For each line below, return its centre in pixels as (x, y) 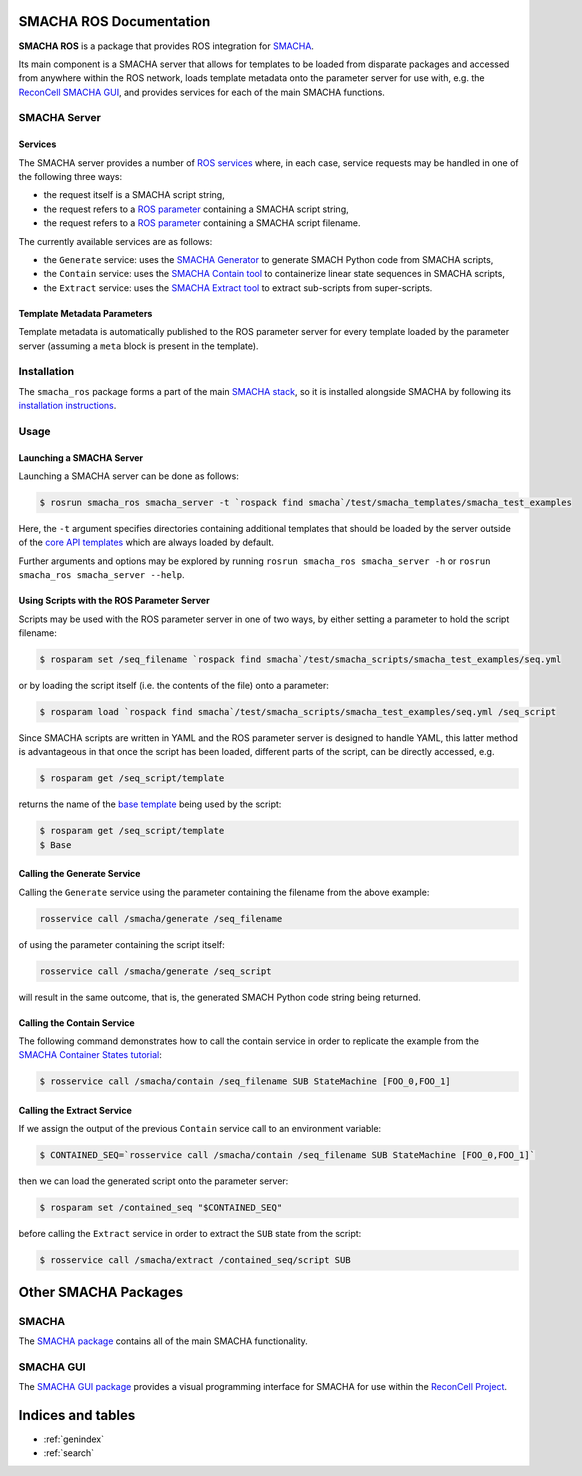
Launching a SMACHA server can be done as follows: (129, 476)
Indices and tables (77, 1415)
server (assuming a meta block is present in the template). (138, 346)
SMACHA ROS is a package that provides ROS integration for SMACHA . (166, 46)
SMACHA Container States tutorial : (90, 1055)
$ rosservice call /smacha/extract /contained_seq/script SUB (195, 1260)
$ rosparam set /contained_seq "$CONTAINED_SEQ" (161, 1208)
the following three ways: (70, 177)
